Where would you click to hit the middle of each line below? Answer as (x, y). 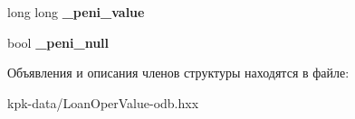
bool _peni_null (58, 42)
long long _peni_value (76, 12)
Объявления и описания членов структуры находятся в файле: (178, 73)
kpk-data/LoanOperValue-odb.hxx (103, 102)
